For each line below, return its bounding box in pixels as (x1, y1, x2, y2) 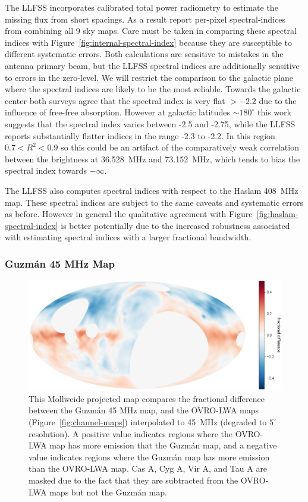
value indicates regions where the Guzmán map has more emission (29, 450, 270, 463)
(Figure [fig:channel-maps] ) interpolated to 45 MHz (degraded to (29, 415, 267, 428)
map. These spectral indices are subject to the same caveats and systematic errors (5, 196, 304, 208)
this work (257, 106, 291, 118)
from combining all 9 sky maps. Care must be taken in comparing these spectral (5, 24, 297, 37)
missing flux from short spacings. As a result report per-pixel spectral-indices (5, 12, 285, 25)
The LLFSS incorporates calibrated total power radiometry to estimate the (5, 1, 278, 13)
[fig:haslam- (256, 208, 298, 220)
